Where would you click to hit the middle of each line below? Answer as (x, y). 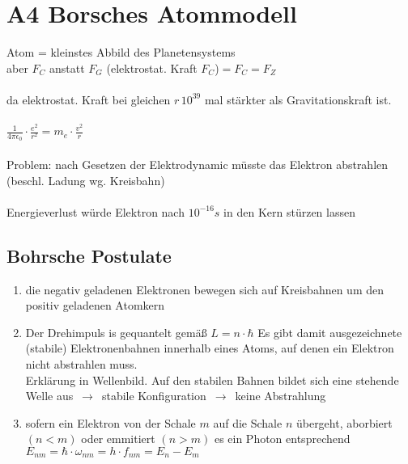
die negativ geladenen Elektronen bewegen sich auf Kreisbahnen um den (205, 289)
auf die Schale (248, 422)
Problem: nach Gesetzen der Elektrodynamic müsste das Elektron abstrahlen (198, 164)
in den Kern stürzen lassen (289, 211)
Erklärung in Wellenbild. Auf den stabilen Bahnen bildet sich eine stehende (212, 380)
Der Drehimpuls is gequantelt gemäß (116, 332)
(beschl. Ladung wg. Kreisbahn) (86, 180)
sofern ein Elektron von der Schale (110, 422)
